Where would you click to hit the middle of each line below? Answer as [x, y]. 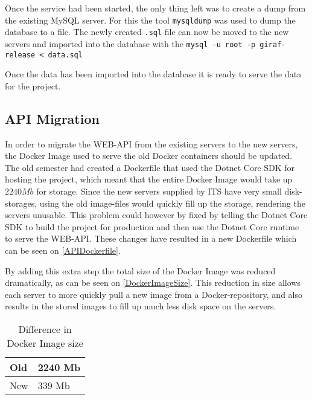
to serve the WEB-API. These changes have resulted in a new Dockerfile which [151, 238]
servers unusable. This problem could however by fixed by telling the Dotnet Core [156, 215]
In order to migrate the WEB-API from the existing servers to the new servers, [151, 144]
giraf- [273, 44]
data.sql [65, 55]
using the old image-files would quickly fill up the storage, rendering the [172, 203]
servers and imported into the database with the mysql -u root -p [130, 43]
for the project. [33, 85]
